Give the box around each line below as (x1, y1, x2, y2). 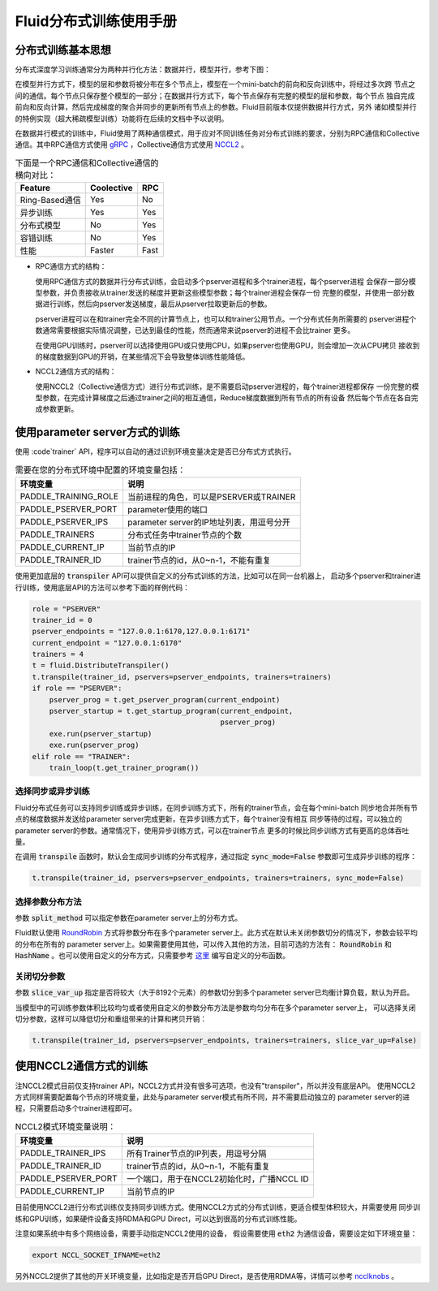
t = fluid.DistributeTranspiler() (32, 661, 170, 670)
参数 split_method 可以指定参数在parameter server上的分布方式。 (15, 913, 243, 922)
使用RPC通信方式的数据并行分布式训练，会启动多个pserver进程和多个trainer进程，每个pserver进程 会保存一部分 (35, 276, 410, 286)
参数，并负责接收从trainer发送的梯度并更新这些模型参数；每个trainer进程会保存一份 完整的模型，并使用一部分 (41, 287, 408, 297)
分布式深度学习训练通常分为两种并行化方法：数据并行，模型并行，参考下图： (15, 65, 271, 75)
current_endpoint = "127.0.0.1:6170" (32, 638, 182, 647)
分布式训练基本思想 (15, 43, 111, 57)
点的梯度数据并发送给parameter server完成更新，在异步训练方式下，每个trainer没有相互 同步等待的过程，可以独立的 (15, 814, 402, 824)
